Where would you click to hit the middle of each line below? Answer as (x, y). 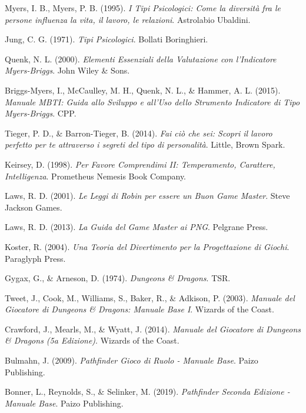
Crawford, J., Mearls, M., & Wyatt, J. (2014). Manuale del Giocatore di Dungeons (153, 329)
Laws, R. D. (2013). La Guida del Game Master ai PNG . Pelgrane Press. (137, 227)
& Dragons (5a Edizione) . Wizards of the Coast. (92, 340)
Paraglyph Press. (35, 258)
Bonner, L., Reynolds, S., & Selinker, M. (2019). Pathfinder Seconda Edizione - (147, 392)
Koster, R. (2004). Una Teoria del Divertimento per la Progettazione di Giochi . (147, 246)
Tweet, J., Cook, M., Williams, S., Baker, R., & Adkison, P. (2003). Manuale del (150, 297)
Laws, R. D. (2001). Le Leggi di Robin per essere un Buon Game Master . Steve (147, 196)
